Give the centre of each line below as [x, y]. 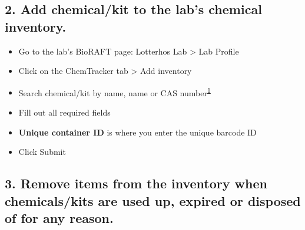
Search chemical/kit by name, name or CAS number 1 [115, 92]
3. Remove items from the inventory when [136, 183]
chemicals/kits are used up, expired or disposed [153, 200]
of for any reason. [59, 217]
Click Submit [42, 152]
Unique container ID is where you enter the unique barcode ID [137, 132]
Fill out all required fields [64, 112]
